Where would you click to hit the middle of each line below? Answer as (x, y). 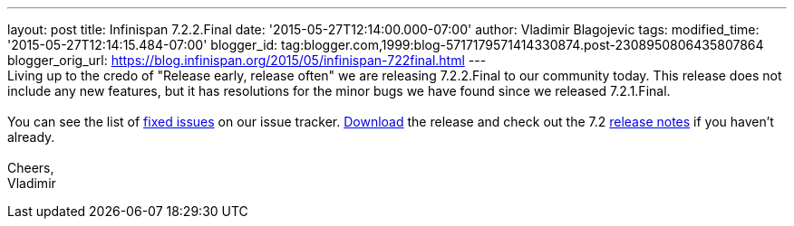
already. (31, 137)
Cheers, (31, 168)
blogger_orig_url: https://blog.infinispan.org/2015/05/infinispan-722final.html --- (247, 60)
